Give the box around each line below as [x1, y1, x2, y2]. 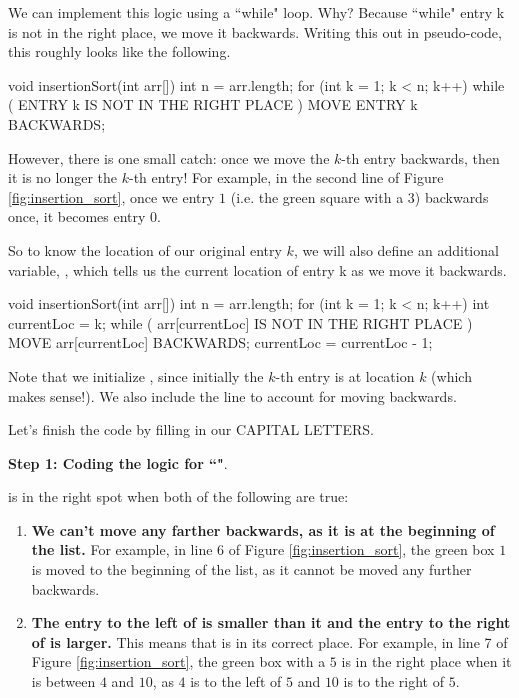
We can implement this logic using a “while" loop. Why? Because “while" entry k [8, 2, 505, 22]
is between [31, 671, 96, 692]
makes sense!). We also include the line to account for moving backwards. [8, 385, 457, 406]
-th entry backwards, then [341, 147, 500, 168]
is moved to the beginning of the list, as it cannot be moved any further [31, 559, 472, 580]
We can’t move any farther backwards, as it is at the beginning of [31, 519, 495, 540]
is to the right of [343, 671, 444, 692]
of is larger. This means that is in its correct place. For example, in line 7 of [31, 631, 508, 652]
